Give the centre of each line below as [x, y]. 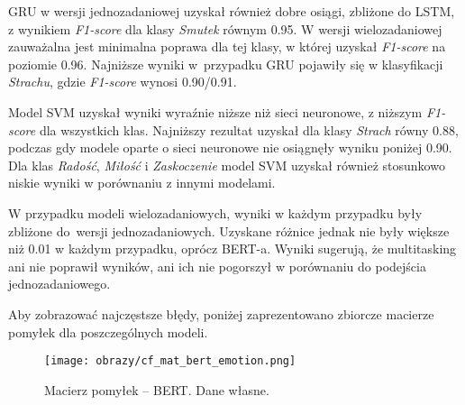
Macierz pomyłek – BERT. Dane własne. [157, 389]
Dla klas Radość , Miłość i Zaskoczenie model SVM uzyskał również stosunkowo [227, 165]
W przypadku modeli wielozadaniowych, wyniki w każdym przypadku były [215, 212]
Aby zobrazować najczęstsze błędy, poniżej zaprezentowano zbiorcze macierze [221, 313]
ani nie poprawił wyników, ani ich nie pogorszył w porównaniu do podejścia [217, 266]
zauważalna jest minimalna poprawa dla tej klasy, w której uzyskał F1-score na [227, 46]
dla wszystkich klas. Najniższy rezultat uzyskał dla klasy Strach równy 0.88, [249, 129]
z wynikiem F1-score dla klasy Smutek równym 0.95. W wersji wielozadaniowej [225, 28]
